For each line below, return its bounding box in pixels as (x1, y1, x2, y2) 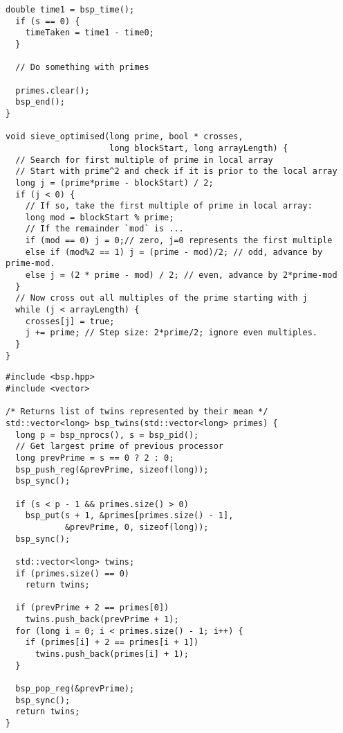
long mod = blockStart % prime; (25, 212, 174, 222)
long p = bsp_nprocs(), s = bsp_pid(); (15, 430, 199, 440)
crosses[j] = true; (25, 316, 115, 326)
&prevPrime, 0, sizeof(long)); (64, 522, 209, 532)
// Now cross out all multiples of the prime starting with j (15, 293, 308, 303)
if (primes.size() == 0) (15, 568, 129, 579)
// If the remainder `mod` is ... (25, 224, 184, 234)
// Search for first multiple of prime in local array (15, 154, 273, 165)
